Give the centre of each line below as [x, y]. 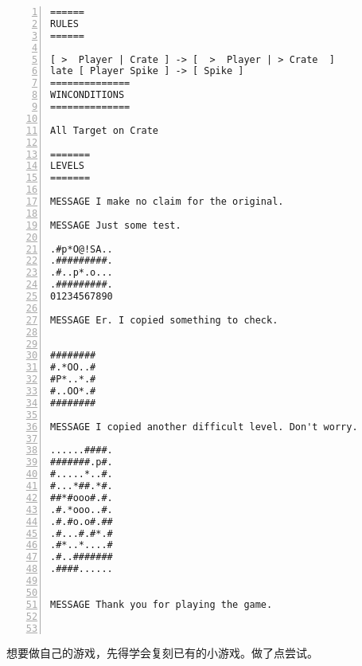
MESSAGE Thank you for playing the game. [162, 604]
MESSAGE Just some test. [116, 225]
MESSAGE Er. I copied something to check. [164, 320]
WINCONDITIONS [88, 95]
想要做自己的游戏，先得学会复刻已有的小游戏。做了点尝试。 [162, 653]
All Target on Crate [105, 130]
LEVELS [67, 166]
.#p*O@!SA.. [82, 249]
